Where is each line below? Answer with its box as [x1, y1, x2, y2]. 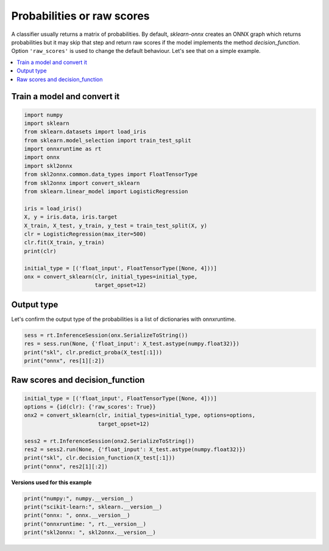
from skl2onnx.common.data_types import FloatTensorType [24, 171, 198, 178]
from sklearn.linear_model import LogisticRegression [24, 188, 188, 195]
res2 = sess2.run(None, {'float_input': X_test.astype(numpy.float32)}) [24, 446, 246, 453]
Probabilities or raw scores [11, 9, 150, 23]
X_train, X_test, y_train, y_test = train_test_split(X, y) [24, 222, 208, 229]
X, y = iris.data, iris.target [24, 214, 118, 220]
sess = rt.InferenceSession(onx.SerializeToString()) [24, 332, 188, 339]
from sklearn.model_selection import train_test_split [24, 137, 191, 144]
